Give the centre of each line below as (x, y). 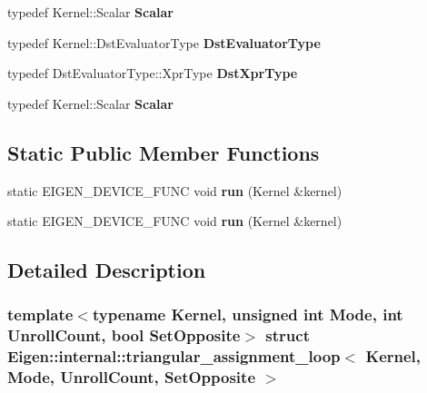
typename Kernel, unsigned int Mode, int (248, 314)
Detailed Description (107, 270)
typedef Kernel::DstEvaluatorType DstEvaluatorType (164, 42)
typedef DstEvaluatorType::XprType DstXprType (153, 73)
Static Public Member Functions (164, 152)
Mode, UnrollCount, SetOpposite (132, 377)
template (40, 314)
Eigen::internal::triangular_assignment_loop (174, 356)
